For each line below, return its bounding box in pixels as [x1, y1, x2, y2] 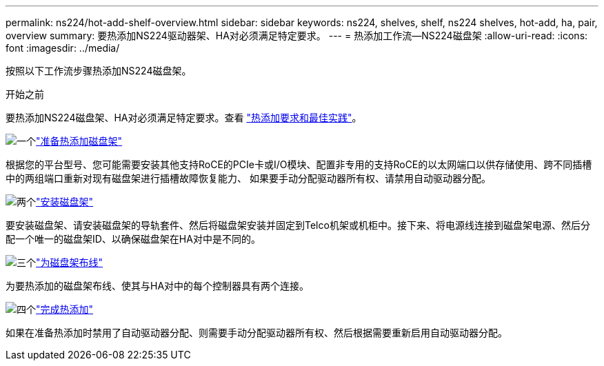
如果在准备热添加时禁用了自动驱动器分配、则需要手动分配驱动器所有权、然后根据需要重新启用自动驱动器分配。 [6, 327, 507, 338]
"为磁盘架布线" [36, 256, 103, 268]
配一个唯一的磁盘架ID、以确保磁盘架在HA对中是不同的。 [6, 233, 261, 245]
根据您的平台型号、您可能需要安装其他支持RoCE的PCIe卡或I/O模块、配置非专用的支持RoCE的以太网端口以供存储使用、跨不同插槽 [6, 159, 592, 170]
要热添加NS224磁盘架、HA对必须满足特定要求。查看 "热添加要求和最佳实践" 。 [6, 112, 362, 123]
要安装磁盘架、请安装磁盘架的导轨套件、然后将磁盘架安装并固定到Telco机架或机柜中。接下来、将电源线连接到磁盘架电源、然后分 [6, 219, 590, 231]
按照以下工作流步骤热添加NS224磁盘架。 [6, 65, 192, 77]
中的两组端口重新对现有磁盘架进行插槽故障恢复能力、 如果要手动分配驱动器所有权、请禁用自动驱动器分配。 [6, 172, 491, 184]
